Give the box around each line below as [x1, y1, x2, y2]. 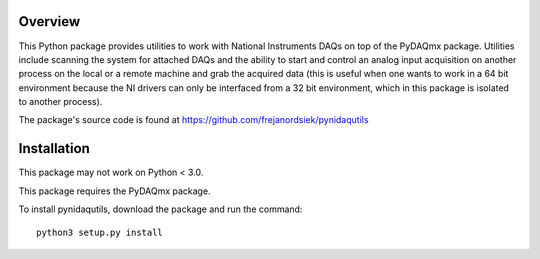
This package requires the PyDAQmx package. [18, 185, 211, 197]
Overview [18, 13, 81, 30]
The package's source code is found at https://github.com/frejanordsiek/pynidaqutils [18, 114, 369, 126]
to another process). [18, 96, 103, 108]
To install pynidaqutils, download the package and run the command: [18, 203, 303, 215]
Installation [18, 140, 90, 157]
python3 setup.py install [36, 226, 164, 238]
